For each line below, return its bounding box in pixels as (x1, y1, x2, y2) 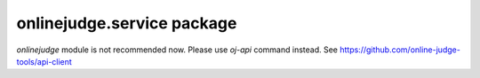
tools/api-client (16, 56, 73, 66)
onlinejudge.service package (16, 13, 237, 33)
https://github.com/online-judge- (339, 44, 461, 55)
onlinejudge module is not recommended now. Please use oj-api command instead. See (16, 44, 338, 55)
